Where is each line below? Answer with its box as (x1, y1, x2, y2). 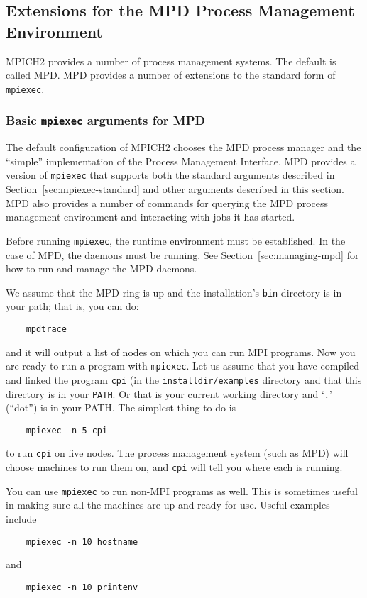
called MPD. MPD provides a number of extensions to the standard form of (6, 67, 336, 82)
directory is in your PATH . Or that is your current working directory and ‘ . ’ (6, 386, 332, 401)
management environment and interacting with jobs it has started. (6, 209, 295, 224)
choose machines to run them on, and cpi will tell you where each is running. (6, 460, 343, 475)
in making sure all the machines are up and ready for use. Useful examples (6, 497, 330, 512)
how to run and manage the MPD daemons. (6, 261, 197, 276)
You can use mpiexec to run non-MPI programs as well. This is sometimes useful (6, 483, 358, 498)
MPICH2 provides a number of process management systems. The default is (6, 53, 336, 68)
